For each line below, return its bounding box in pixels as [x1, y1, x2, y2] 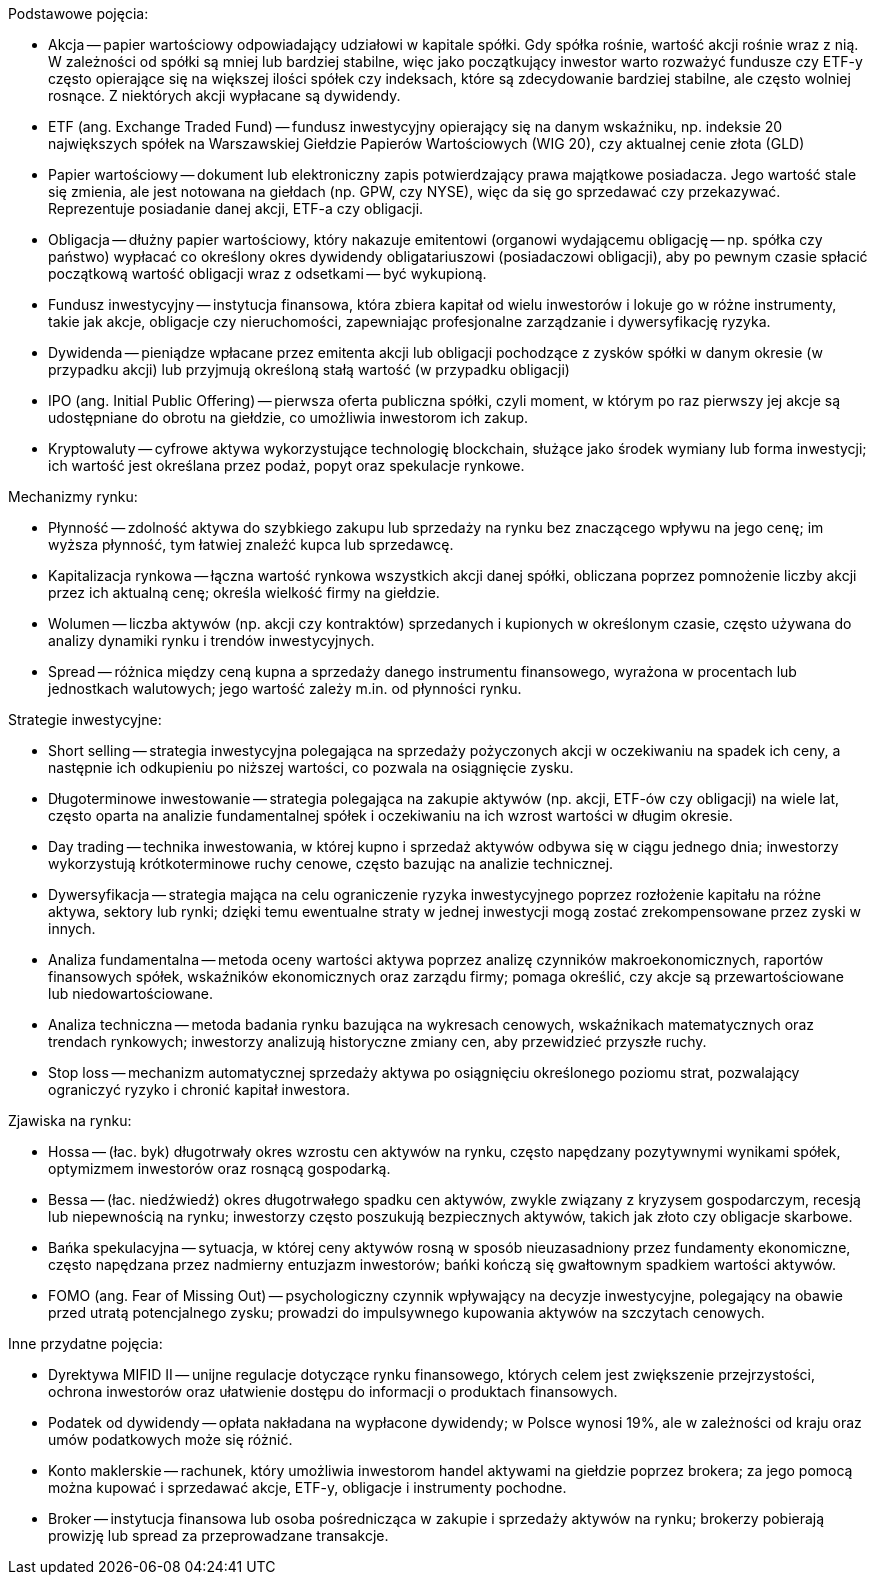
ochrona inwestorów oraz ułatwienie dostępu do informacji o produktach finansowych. [48, 1383, 618, 1400]
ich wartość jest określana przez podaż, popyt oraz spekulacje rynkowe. [48, 457, 525, 474]
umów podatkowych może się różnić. [48, 1431, 293, 1448]
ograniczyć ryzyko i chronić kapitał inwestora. [48, 1081, 350, 1098]
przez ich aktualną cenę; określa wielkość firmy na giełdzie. [48, 584, 440, 601]
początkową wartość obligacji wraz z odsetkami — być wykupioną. [48, 265, 487, 282]
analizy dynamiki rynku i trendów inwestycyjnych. [48, 632, 375, 649]
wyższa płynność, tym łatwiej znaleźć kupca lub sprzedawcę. [48, 536, 454, 553]
